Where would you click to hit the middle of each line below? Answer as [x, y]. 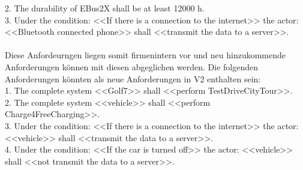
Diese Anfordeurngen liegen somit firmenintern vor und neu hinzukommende [145, 55]
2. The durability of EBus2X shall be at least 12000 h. [105, 8]
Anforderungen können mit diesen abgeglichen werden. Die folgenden [131, 66]
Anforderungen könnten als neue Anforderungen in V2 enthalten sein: [133, 78]
